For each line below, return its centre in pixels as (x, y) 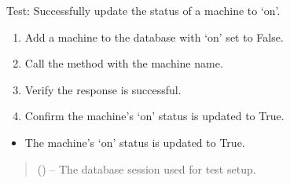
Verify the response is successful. (103, 89)
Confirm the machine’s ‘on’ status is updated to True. (154, 116)
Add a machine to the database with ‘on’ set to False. (154, 37)
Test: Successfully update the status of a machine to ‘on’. (143, 10)
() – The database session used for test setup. (147, 168)
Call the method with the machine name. (124, 63)
